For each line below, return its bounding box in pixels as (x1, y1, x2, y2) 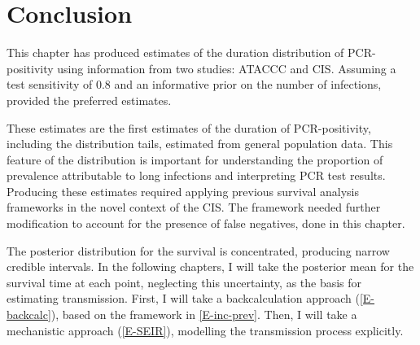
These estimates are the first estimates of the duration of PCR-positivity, (7, 119, 371, 136)
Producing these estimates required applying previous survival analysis (7, 182, 360, 199)
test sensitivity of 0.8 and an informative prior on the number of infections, (7, 76, 382, 93)
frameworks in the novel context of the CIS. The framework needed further (7, 199, 381, 216)
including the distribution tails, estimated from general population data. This (7, 135, 393, 152)
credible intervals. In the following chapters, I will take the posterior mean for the (7, 258, 414, 275)
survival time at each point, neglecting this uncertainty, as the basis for (7, 273, 362, 290)
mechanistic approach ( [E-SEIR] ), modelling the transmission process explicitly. (7, 321, 404, 338)
